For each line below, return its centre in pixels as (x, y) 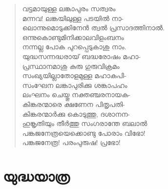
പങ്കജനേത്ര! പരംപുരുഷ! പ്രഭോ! (71, 142)
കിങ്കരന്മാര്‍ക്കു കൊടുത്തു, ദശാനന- (76, 114)
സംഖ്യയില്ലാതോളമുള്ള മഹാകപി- (74, 75)
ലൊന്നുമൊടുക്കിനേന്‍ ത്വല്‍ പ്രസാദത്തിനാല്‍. (94, 28)
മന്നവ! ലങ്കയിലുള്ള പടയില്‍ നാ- (73, 18)
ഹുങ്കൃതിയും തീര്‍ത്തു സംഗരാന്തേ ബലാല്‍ (85, 123)
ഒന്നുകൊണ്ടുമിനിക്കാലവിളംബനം (73, 37)
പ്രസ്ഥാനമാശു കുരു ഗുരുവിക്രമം (71, 66)
